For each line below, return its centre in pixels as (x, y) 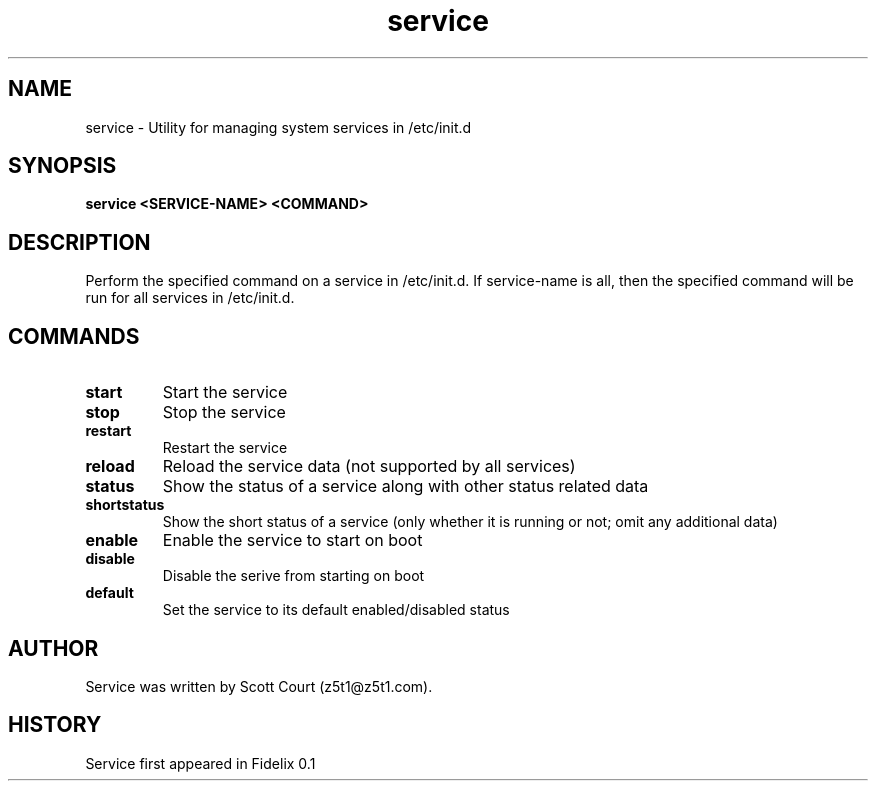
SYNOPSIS (62, 166)
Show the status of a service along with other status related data (405, 486)
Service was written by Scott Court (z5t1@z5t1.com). (259, 686)
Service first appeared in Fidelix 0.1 (200, 763)
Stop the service (224, 412)
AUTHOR (53, 648)
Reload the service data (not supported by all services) (369, 466)
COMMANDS (74, 336)
